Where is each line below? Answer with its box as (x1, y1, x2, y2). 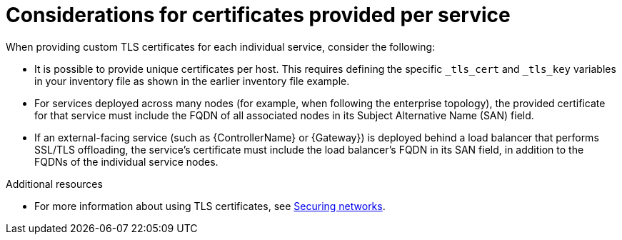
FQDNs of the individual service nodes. (34, 155, 219, 168)
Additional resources (6, 177, 103, 190)
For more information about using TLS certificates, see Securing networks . (34, 199, 386, 212)
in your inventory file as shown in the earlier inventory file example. (34, 74, 350, 87)
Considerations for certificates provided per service (6, 3, 511, 27)
